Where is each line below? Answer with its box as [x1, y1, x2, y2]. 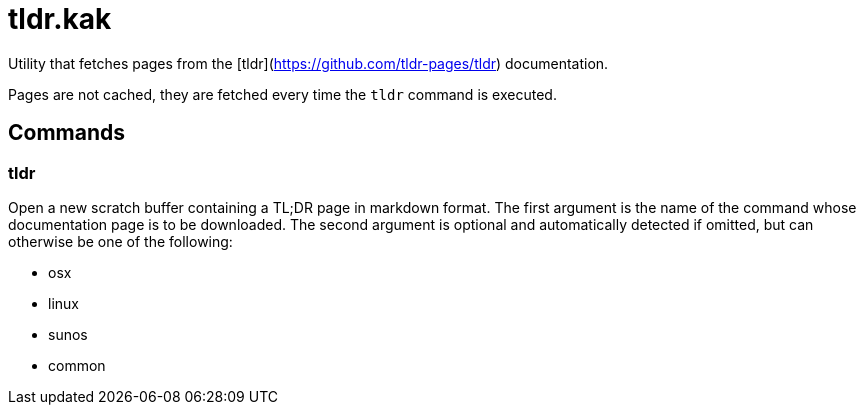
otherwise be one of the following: [8, 232, 233, 250]
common [48, 356, 106, 374]
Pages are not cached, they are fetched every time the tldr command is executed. [8, 85, 557, 103]
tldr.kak [8, 2, 112, 36]
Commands [8, 120, 126, 146]
